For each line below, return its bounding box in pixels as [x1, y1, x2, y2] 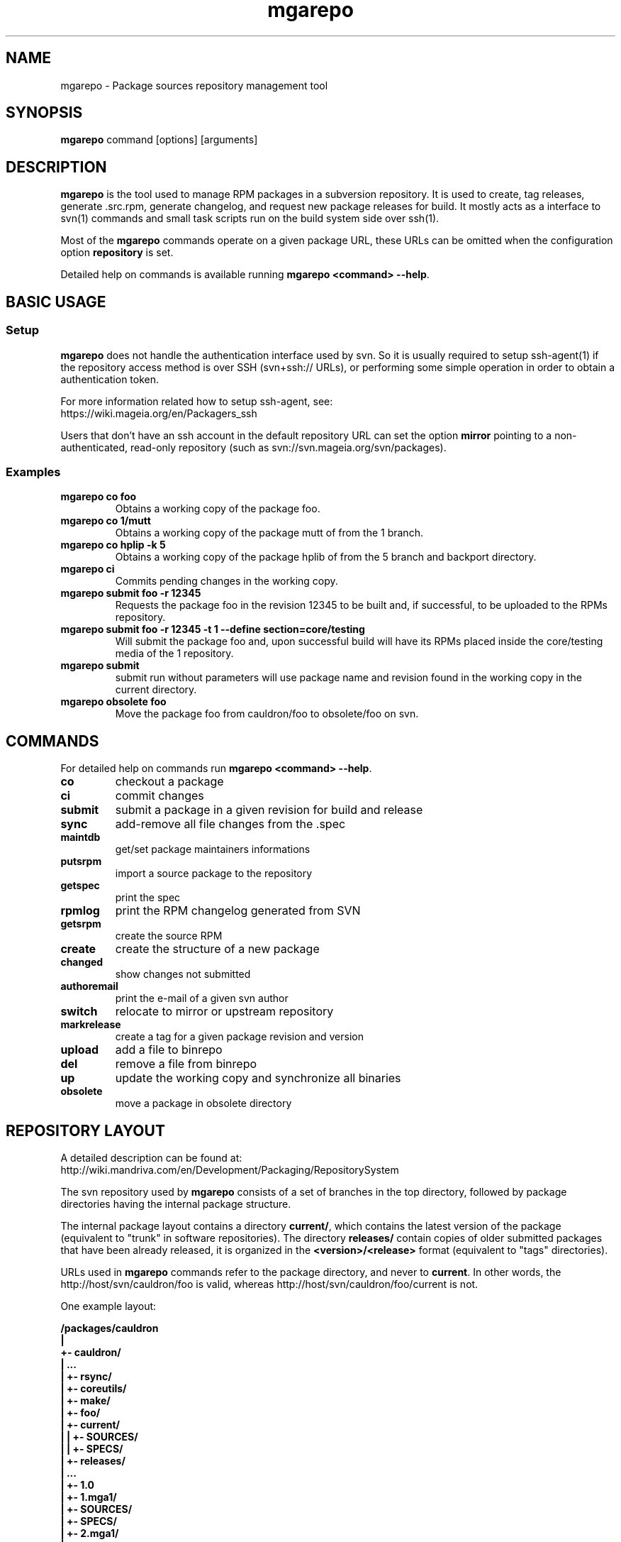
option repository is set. [60, 246, 174, 259]
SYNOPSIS [6, 104, 83, 122]
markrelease [60, 1018, 121, 1031]
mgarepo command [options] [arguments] [60, 133, 258, 146]
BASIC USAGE [6, 292, 106, 311]
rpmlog [60, 903, 100, 918]
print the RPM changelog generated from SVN [115, 903, 361, 918]
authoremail [60, 980, 118, 993]
